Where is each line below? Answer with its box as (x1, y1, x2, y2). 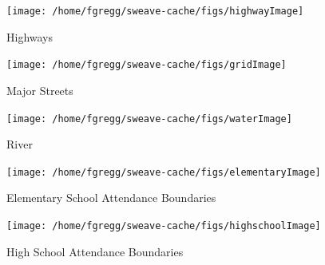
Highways (6, 28, 54, 45)
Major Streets (6, 81, 73, 98)
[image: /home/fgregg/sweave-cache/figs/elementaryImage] (6, 166, 321, 178)
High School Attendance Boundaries (6, 243, 184, 259)
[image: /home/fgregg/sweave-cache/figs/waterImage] (6, 113, 292, 125)
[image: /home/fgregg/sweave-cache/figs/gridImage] (6, 59, 287, 71)
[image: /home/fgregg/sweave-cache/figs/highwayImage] (6, 6, 304, 17)
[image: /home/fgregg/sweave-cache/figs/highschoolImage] (6, 220, 321, 231)
